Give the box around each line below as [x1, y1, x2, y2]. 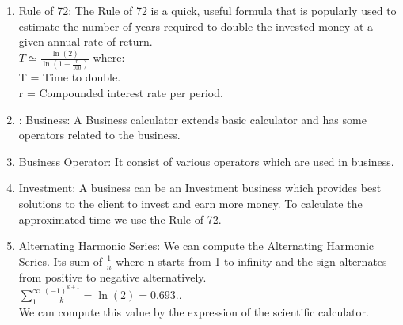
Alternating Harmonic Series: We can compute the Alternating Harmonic [18, 237, 374, 254]
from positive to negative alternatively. [18, 268, 207, 285]
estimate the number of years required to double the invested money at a [18, 17, 373, 34]
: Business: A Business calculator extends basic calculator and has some [18, 111, 367, 127]
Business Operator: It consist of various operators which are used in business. [18, 153, 394, 169]
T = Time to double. [18, 69, 121, 85]
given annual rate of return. [18, 33, 153, 50]
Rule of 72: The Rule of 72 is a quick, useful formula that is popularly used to [18, 2, 397, 18]
